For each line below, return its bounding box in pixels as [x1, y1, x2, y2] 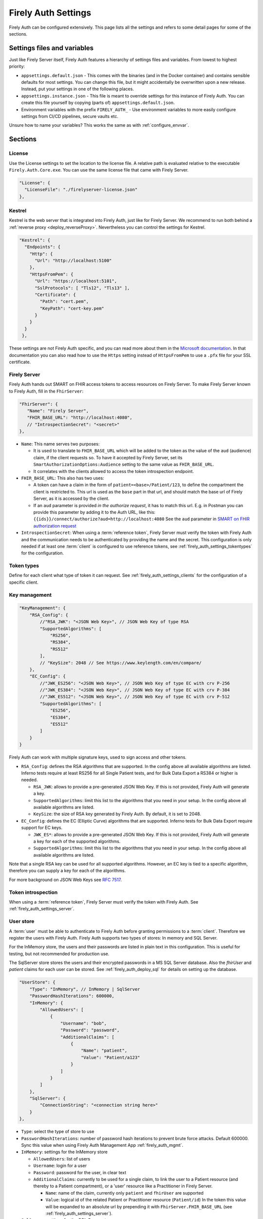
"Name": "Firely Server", [27, 408, 89, 413]
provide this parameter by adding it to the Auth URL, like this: [33, 509, 156, 515]
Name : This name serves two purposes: [21, 441, 100, 447]
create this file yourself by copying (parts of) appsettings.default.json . [21, 100, 175, 106]
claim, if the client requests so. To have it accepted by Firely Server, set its [33, 454, 183, 460]
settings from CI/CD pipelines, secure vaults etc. [21, 113, 119, 119]
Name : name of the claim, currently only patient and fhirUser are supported [45, 1190, 204, 1196]
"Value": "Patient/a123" [80, 1055, 140, 1060]
